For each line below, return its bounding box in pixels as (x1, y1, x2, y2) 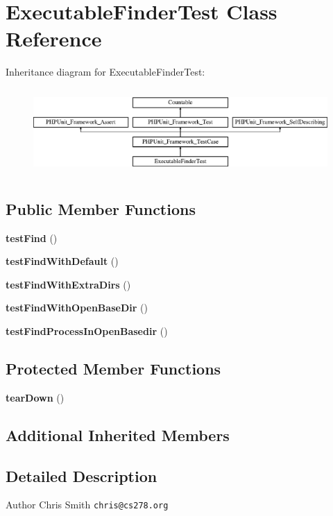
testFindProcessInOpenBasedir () (6, 323, 168, 338)
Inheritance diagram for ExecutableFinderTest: (6, 64, 205, 79)
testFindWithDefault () (6, 254, 119, 268)
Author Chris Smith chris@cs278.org (6, 497, 169, 512)
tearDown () (6, 390, 65, 404)
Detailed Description (6, 465, 157, 486)
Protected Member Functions (6, 357, 221, 379)
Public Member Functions (6, 198, 196, 219)
